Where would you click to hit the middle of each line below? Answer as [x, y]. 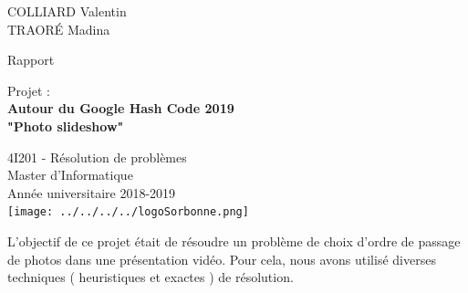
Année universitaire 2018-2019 [92, 192]
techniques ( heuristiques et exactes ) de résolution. [151, 277]
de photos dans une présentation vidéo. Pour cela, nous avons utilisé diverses [222, 259]
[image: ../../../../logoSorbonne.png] [128, 212]
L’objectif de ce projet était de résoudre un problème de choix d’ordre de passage [234, 241]
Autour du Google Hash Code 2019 [121, 108]
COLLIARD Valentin [67, 11]
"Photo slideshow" [66, 126]
